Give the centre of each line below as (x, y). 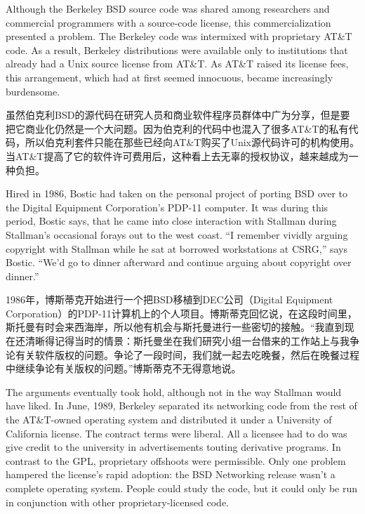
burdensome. (33, 91)
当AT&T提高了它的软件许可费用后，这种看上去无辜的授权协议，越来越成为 (177, 156)
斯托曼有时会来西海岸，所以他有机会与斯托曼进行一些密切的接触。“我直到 (175, 327)
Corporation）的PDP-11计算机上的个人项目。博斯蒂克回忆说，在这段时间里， (181, 313)
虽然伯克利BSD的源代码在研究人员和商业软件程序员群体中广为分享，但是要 (178, 115)
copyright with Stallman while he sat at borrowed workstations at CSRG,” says (177, 248)
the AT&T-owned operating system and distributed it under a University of (169, 420)
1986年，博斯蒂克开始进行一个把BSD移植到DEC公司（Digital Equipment (170, 299)
